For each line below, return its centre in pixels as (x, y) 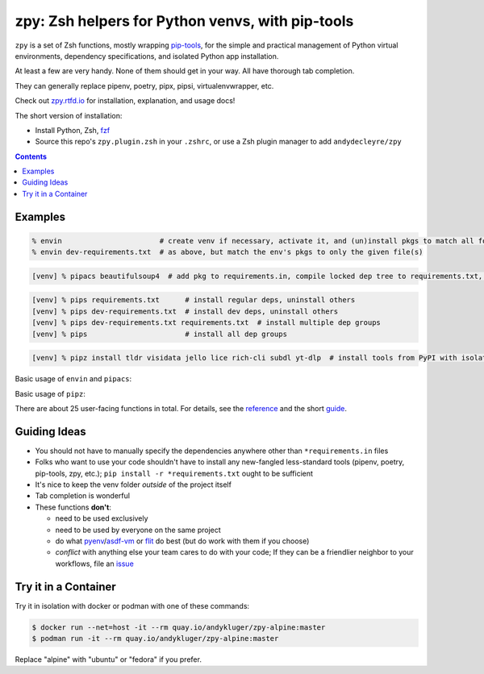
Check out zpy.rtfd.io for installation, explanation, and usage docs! (125, 101)
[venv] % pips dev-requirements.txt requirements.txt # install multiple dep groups (206, 323)
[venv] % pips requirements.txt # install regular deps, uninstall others (194, 300)
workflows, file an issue (95, 564)
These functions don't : (73, 507)
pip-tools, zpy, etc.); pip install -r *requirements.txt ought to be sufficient (174, 473)
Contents (31, 156)
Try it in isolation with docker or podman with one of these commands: (132, 605)
